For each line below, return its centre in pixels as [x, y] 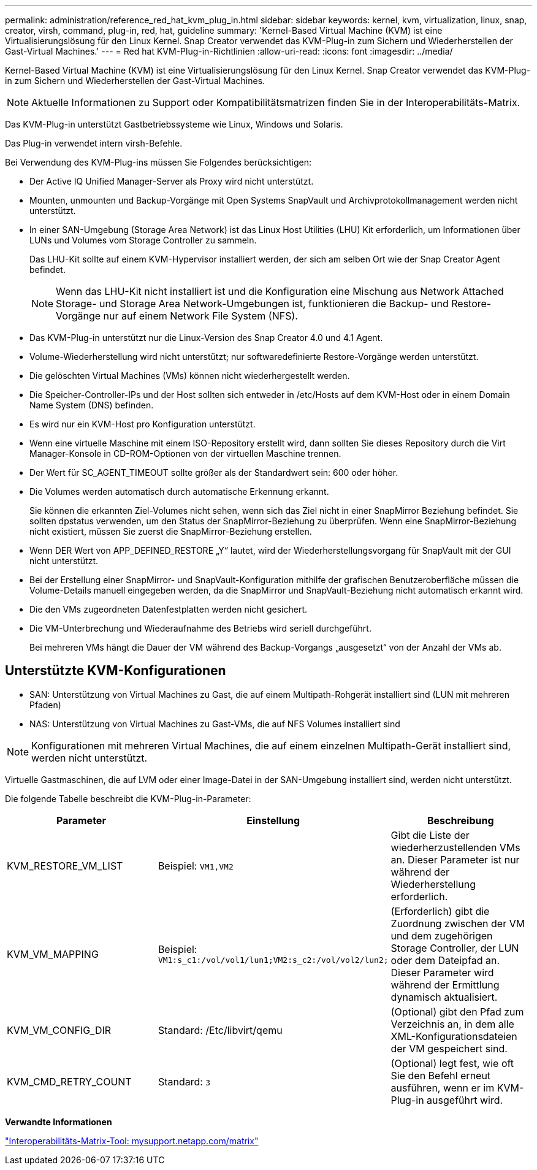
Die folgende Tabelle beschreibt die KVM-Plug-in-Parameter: [128, 798]
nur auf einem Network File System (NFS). [200, 316]
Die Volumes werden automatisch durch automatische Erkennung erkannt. [179, 491]
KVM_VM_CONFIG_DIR [59, 1030]
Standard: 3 [184, 1081]
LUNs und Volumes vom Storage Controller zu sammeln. [143, 240]
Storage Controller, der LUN [455, 948]
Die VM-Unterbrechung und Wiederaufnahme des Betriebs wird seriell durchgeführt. [200, 628]
